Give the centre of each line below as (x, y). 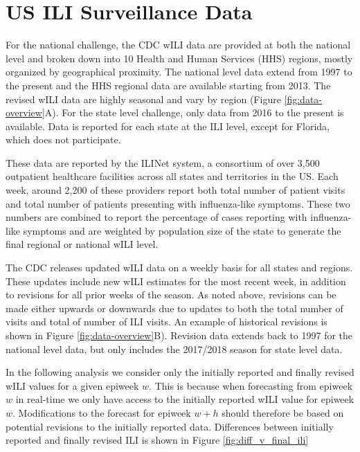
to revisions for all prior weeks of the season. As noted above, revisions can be (171, 295)
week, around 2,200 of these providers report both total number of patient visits (175, 190)
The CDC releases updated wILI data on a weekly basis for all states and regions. (179, 268)
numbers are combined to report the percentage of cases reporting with (156, 217)
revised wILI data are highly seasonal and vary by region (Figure (143, 99)
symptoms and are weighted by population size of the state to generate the (182, 230)
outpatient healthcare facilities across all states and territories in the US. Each (172, 176)
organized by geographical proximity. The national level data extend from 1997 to (179, 72)
